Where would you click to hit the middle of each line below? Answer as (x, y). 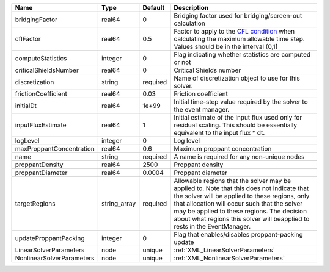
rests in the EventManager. (212, 227)
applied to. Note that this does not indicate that (241, 188)
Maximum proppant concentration (223, 149)
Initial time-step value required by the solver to (241, 102)
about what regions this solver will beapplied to (242, 219)
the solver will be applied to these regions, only (242, 196)
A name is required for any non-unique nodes (239, 157)
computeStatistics (41, 58)
